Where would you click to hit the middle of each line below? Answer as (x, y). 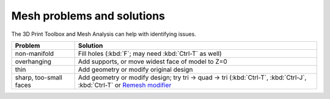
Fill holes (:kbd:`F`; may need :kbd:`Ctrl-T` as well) (150, 53)
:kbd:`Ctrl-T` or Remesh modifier (125, 85)
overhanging (33, 61)
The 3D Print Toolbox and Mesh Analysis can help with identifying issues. (104, 34)
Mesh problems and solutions (88, 16)
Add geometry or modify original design (135, 69)
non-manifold (35, 53)
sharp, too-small (38, 77)
